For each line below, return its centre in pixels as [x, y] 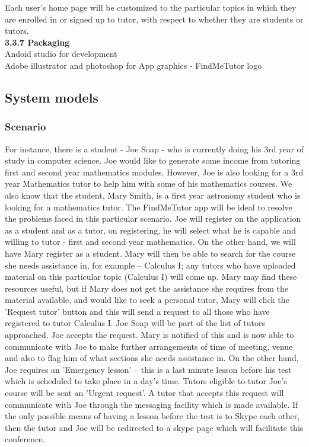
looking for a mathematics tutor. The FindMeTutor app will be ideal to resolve [149, 207]
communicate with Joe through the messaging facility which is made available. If [152, 404]
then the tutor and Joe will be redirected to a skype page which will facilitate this [154, 427]
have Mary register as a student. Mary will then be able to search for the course [150, 253]
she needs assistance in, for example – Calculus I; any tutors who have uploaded [150, 265]
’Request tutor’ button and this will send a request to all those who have [137, 311]
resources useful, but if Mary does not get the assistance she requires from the [147, 288]
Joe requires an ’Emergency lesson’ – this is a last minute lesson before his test [148, 369]
